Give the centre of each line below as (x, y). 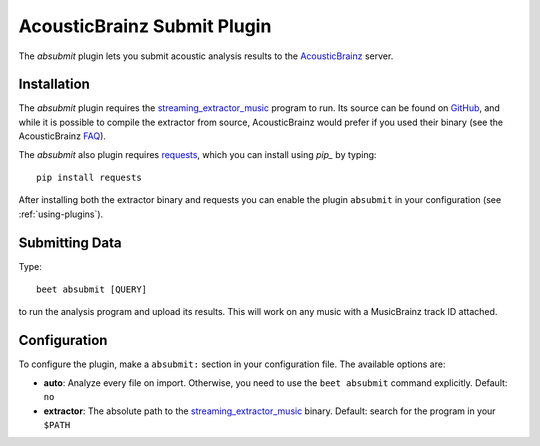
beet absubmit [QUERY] (92, 289)
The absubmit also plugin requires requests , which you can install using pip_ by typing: (197, 154)
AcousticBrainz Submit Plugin (145, 26)
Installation (54, 84)
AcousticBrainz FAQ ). (62, 136)
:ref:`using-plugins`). (61, 214)
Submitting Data (70, 242)
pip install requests (89, 178)
